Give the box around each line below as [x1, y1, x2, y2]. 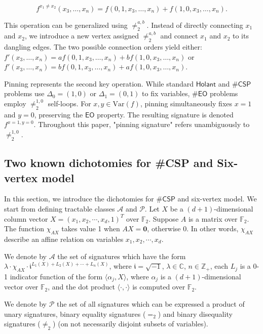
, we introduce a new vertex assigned [24, 30, 139, 41]
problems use [4, 88, 45, 99]
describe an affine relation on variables [4, 234, 124, 244]
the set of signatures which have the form [57, 251, 186, 261]
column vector [4, 213, 48, 224]
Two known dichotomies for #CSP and [4, 155, 213, 171]
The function [4, 223, 44, 234]
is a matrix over [188, 213, 238, 224]
